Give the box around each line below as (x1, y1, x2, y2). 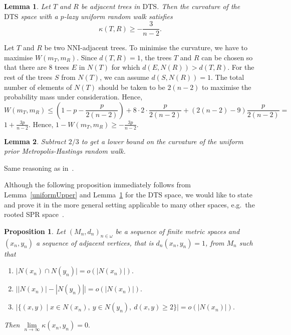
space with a (21, 11, 58, 21)
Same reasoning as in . (4, 162, 74, 173)
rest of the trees (4, 72, 53, 82)
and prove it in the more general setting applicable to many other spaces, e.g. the (4, 199, 255, 209)
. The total (210, 72, 244, 82)
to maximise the (202, 81, 251, 92)
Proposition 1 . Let (4, 226, 66, 236)
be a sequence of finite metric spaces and (115, 226, 240, 236)
